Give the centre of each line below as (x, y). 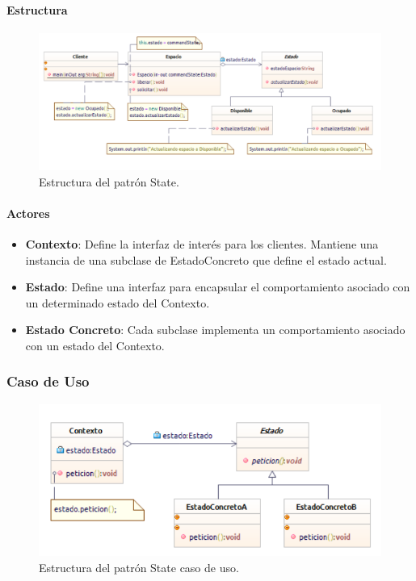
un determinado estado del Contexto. (118, 302)
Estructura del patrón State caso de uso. (139, 567)
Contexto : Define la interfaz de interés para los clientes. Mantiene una (202, 243)
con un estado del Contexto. (95, 345)
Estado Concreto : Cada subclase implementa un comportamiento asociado (215, 330)
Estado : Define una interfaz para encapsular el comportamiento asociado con (218, 287)
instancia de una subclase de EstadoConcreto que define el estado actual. (206, 259)
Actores (28, 213)
